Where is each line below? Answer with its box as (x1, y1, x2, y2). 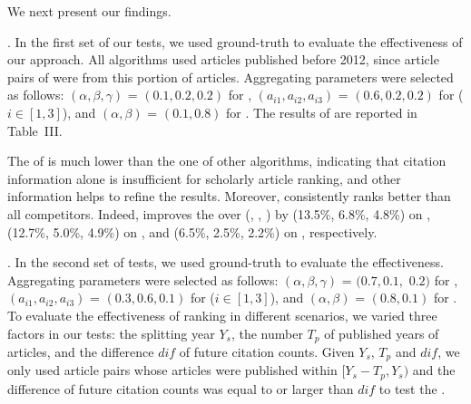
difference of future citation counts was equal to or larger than (7, 379, 354, 398)
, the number (231, 323, 303, 342)
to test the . (378, 379, 446, 398)
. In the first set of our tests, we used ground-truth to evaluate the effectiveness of (7, 32, 463, 51)
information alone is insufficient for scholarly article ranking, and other (7, 168, 401, 188)
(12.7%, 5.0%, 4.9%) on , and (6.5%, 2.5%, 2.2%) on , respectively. (7, 222, 378, 241)
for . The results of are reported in (226, 102, 417, 121)
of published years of (324, 323, 439, 342)
